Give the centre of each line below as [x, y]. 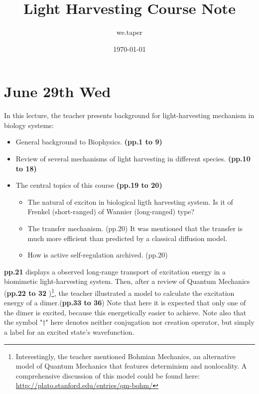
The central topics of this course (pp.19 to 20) [89, 185]
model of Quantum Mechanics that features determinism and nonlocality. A [131, 366]
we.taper [129, 32]
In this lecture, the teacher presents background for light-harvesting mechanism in [129, 115]
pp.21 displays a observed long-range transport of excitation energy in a [115, 271]
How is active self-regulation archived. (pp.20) [98, 255]
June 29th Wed [58, 91]
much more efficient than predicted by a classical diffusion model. [128, 238]
